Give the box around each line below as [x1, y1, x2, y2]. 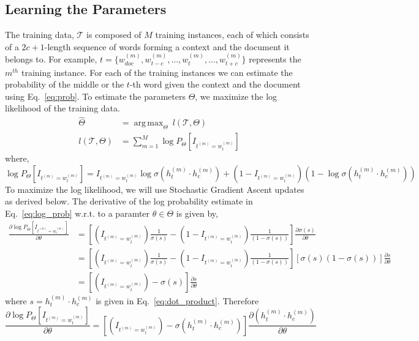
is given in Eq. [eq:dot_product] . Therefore [96, 294, 259, 307]
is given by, [176, 206, 218, 219]
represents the [249, 53, 301, 66]
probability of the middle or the [5, 78, 124, 91]
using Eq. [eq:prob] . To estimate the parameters [5, 89, 186, 102]
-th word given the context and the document [129, 78, 301, 91]
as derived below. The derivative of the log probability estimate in [5, 195, 253, 208]
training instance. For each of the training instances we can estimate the [21, 66, 293, 78]
